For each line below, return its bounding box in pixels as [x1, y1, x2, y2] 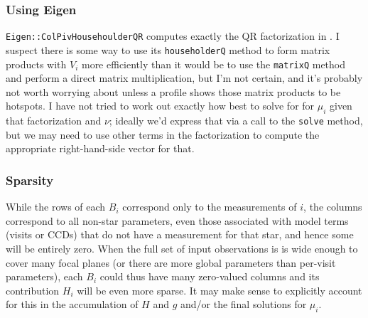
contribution [6, 282, 60, 297]
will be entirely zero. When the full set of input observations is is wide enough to [6, 241, 358, 256]
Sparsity [6, 171, 54, 189]
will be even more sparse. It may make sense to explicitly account [77, 282, 362, 297]
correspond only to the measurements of [122, 199, 297, 214]
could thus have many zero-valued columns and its [99, 269, 320, 284]
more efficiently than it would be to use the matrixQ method [81, 56, 346, 71]
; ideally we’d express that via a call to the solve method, [109, 113, 363, 128]
